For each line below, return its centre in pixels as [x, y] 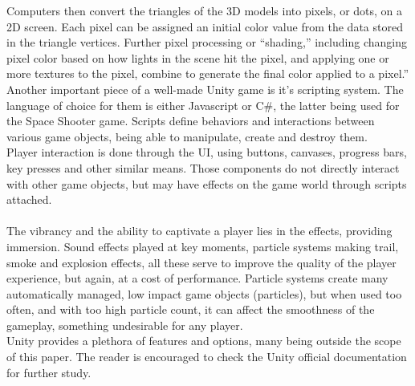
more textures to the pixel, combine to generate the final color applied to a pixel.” [208, 73]
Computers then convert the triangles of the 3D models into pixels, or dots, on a [205, 10]
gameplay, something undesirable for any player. [125, 325]
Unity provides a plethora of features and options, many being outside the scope [204, 341]
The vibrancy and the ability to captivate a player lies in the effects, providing [199, 231]
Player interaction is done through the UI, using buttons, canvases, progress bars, [207, 152]
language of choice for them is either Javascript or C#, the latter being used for [203, 105]
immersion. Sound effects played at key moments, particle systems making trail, [203, 246]
